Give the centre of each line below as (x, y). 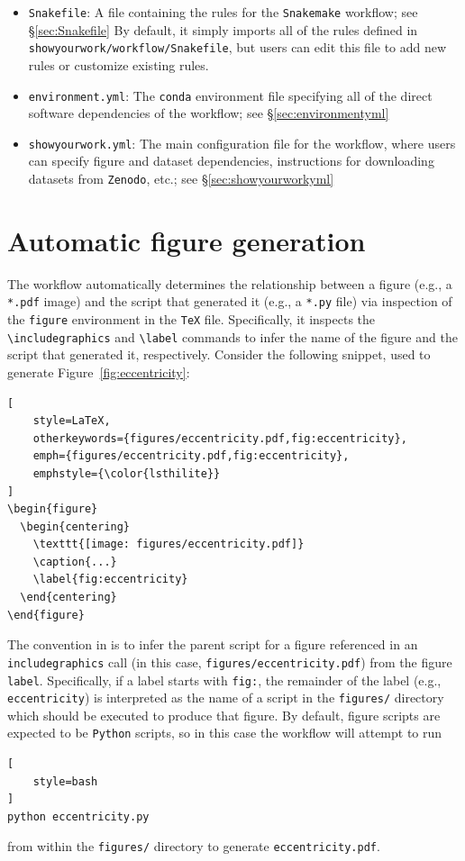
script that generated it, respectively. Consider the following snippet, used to (219, 354)
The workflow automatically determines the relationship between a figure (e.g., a (230, 283)
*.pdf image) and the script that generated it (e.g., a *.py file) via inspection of (230, 301)
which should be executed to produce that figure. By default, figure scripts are (224, 715)
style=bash (65, 781)
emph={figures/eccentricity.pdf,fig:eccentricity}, (191, 456)
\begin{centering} (75, 526)
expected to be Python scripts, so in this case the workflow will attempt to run (225, 733)
